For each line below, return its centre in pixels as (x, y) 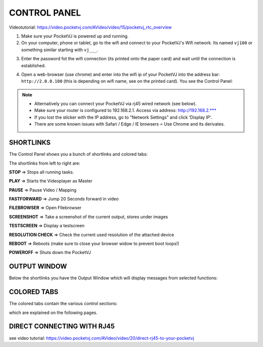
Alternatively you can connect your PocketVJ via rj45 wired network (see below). (115, 104)
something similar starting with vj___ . (60, 50)
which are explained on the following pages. (53, 312)
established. (33, 65)
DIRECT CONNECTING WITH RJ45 (62, 326)
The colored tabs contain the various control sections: (63, 304)
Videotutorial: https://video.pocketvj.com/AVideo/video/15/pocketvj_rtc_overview (91, 27)
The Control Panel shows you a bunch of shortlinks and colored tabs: (78, 154)
